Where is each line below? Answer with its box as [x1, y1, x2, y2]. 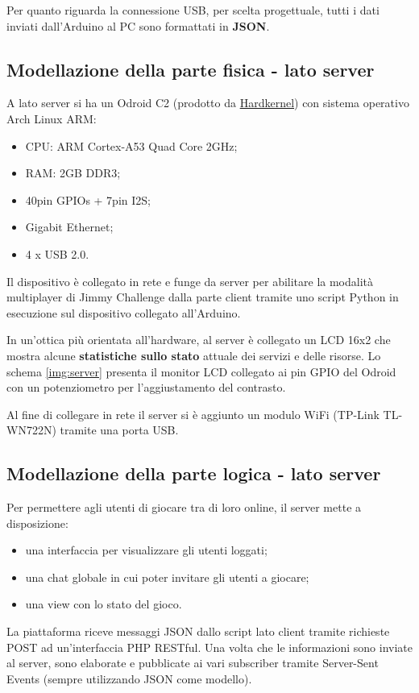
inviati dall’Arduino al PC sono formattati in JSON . [6, 17, 270, 34]
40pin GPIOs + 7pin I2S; [25, 191, 151, 208]
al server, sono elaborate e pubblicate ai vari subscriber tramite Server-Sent [6, 654, 379, 671]
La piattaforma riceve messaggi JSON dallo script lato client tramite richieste [6, 623, 390, 640]
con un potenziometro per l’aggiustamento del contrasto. [6, 379, 286, 396]
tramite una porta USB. [60, 421, 179, 438]
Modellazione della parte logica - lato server [6, 461, 381, 486]
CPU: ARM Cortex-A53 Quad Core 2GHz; [25, 137, 238, 154]
